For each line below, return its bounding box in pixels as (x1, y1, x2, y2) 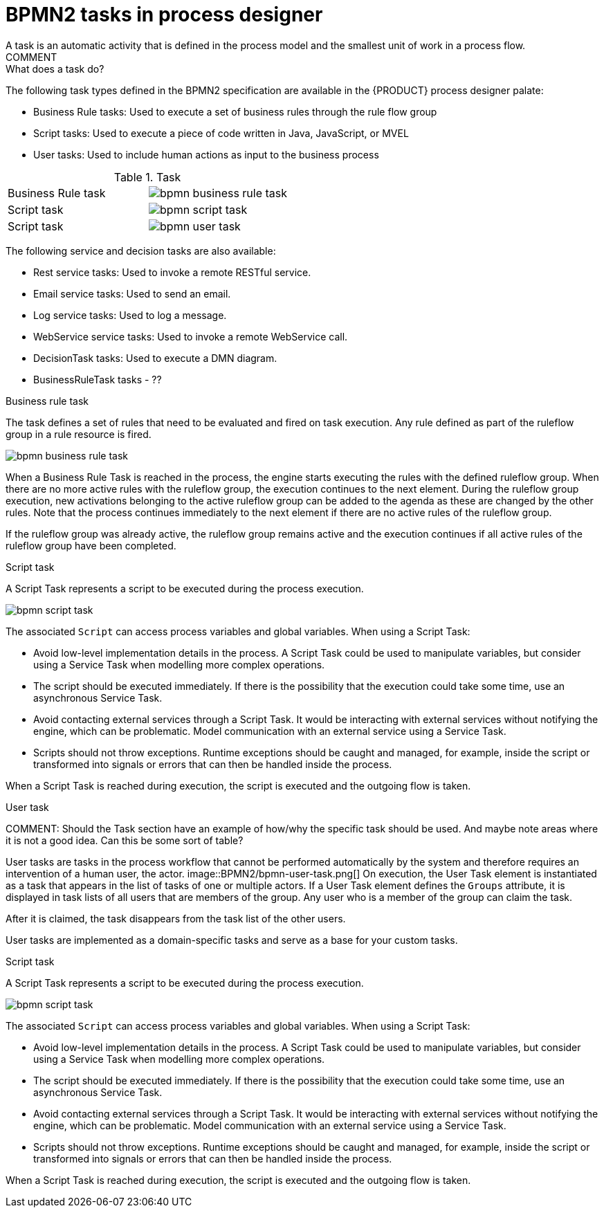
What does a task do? (6, 62, 104, 75)
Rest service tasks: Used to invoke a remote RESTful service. (33, 266, 311, 278)
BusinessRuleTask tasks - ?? (33, 373, 162, 385)
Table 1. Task (113, 170, 181, 184)
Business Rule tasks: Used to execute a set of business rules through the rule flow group (33, 105, 437, 118)
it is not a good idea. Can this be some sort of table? (6, 834, 244, 846)
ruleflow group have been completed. (6, 539, 176, 551)
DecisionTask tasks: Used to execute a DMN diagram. (33, 352, 277, 364)
